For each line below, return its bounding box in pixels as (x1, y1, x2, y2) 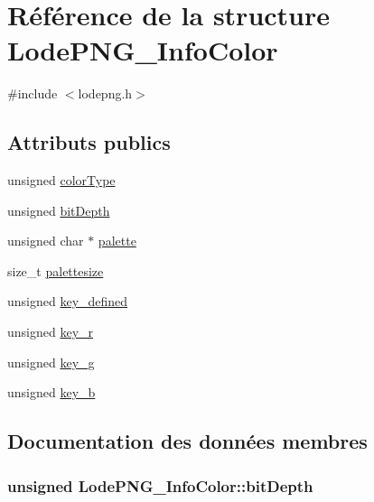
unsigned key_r (7, 322, 94, 341)
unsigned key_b (7, 383, 96, 402)
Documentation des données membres (7, 427, 368, 455)
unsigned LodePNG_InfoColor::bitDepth (7, 474, 313, 497)
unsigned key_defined (7, 292, 128, 311)
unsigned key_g (7, 352, 95, 371)
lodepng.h (78, 84, 133, 103)
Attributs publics (7, 128, 171, 156)
